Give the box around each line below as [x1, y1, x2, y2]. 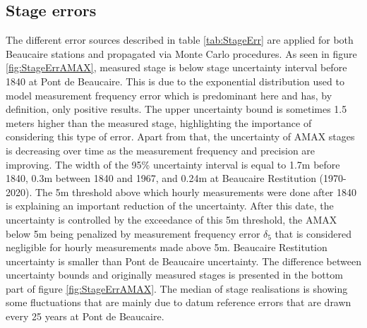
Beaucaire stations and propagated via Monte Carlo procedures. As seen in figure [6, 46, 357, 61]
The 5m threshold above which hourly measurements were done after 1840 [35, 184, 356, 199]
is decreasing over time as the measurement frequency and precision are [6, 142, 315, 157]
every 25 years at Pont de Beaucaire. [6, 309, 164, 324]
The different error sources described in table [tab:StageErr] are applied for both [6, 32, 354, 47]
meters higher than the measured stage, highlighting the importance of [6, 115, 312, 130]
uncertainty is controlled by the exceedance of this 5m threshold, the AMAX [6, 212, 337, 226]
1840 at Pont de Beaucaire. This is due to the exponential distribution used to [6, 73, 344, 88]
